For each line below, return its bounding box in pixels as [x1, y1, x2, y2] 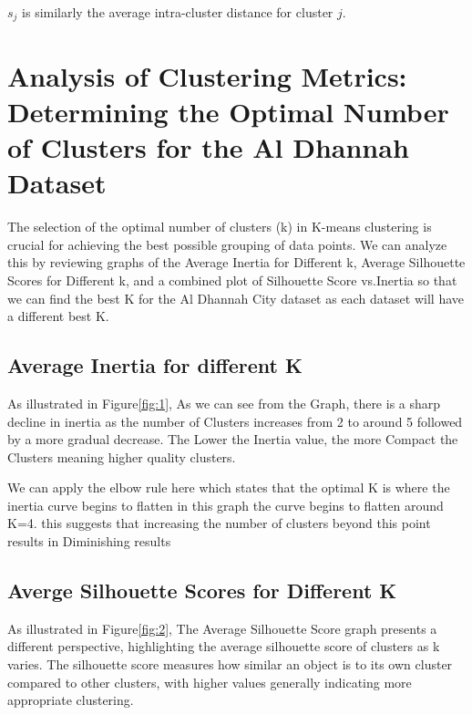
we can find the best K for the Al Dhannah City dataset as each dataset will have [7, 288, 465, 307]
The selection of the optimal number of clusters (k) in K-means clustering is [7, 217, 432, 236]
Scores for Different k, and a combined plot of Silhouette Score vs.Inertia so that [7, 270, 457, 289]
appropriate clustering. [7, 690, 134, 710]
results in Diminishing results [7, 532, 171, 551]
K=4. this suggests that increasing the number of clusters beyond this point [7, 513, 431, 533]
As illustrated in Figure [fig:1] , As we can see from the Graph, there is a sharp [7, 393, 441, 412]
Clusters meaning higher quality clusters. [7, 447, 236, 466]
